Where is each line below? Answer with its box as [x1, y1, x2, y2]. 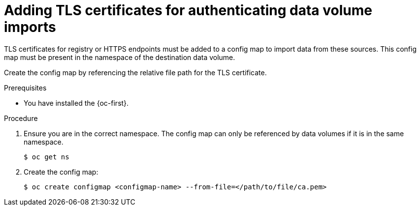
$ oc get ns [24, 152, 69, 161]
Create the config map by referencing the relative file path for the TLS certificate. [4, 68, 267, 77]
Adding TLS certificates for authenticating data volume [4, 2, 372, 19]
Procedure [4, 114, 38, 122]
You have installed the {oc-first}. [24, 98, 129, 107]
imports [4, 19, 56, 35]
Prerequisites [4, 83, 47, 92]
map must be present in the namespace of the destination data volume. [4, 53, 235, 61]
